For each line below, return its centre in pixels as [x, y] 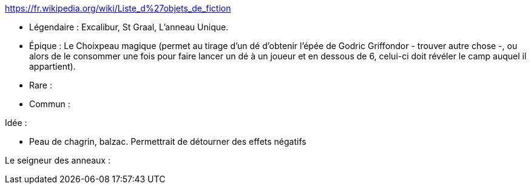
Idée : [16, 123]
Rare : [41, 85]
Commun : [50, 104]
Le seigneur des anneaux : [58, 160]
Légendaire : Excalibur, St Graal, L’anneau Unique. [129, 27]
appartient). [52, 66]
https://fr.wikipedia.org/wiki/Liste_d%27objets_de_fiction [118, 8]
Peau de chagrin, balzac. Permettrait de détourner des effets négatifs [168, 141]
